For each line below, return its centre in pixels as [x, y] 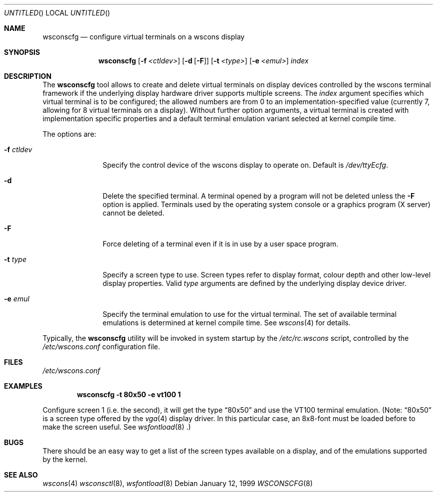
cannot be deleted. [133, 213]
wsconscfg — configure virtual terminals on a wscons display [144, 37]
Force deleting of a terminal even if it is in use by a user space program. [220, 244]
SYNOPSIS [22, 52]
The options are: [69, 134]
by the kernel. [65, 459]
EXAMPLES [23, 386]
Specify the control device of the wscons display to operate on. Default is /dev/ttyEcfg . [245, 165]
